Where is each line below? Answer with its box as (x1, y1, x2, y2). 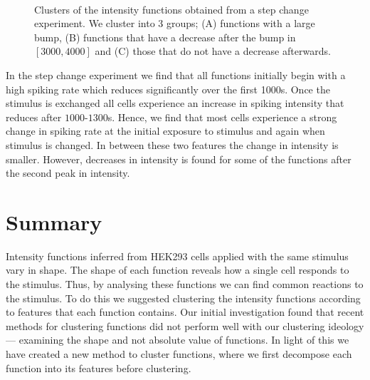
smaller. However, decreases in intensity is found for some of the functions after (6, 151, 351, 166)
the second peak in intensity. (6, 165, 130, 180)
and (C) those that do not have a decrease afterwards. (95, 43, 331, 58)
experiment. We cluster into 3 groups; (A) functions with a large (34, 16, 315, 31)
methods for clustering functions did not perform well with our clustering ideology (6, 318, 364, 333)
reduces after (6, 109, 62, 124)
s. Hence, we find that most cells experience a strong (107, 109, 337, 124)
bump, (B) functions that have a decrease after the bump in (34, 29, 296, 44)
